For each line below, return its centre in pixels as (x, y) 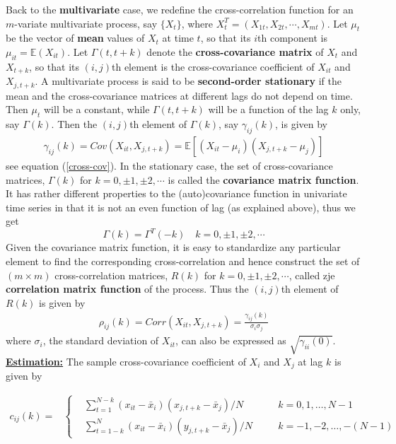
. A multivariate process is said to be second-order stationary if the (188, 81)
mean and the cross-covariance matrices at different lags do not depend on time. (179, 95)
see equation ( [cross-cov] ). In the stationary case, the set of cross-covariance (169, 165)
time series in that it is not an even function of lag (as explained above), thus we (181, 207)
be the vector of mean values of (75, 38)
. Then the (74, 124)
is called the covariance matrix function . (263, 179)
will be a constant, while (97, 109)
